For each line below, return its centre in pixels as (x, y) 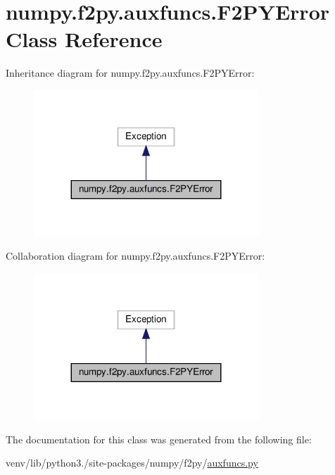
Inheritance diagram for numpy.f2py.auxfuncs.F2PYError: (130, 73)
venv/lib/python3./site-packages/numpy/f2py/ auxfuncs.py (132, 463)
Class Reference (84, 39)
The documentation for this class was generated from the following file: (159, 439)
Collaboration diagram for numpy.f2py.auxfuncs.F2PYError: (135, 256)
